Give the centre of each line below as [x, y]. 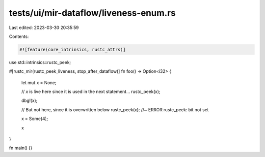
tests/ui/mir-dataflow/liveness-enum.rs [93, 13]
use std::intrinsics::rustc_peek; [40, 62]
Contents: [19, 36]
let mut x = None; [39, 82]
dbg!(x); [29, 100]
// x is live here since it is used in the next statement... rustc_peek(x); [91, 92]
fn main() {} [21, 148]
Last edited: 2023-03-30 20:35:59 [44, 28]
